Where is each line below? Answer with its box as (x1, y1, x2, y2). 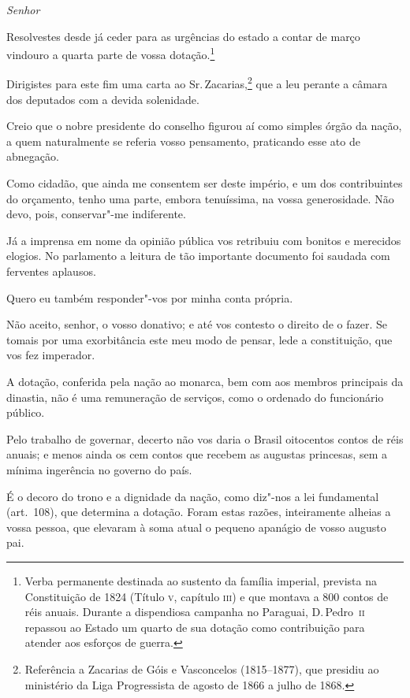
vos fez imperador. (6, 347, 95, 363)
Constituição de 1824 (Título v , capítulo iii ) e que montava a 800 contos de (24, 588, 389, 604)
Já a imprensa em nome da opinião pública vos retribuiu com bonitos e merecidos (6, 232, 401, 248)
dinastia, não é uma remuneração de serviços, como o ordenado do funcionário (6, 388, 384, 405)
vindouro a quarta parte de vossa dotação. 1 (6, 44, 215, 62)
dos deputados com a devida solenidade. (6, 91, 199, 107)
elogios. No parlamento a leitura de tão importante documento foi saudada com (6, 247, 390, 264)
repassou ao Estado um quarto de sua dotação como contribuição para (24, 618, 365, 635)
